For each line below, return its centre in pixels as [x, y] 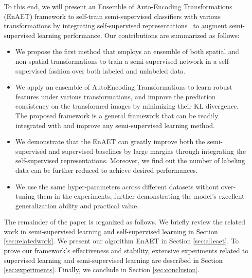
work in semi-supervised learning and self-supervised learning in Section [111, 231]
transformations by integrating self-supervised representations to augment [116, 26]
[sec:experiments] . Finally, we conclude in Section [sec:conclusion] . [102, 269]
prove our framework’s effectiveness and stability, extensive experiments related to [126, 250]
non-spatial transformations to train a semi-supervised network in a [116, 61]
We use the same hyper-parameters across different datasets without [117, 186]
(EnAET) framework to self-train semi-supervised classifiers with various [112, 16]
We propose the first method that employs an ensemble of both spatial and [127, 51]
